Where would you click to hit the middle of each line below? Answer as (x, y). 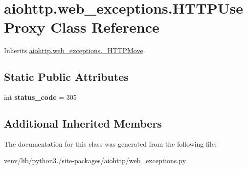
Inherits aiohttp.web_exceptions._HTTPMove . (75, 50)
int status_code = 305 (40, 97)
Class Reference (105, 27)
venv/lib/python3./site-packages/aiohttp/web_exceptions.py (95, 160)
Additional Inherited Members (83, 123)
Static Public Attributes (66, 77)
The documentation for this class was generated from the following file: (110, 143)
